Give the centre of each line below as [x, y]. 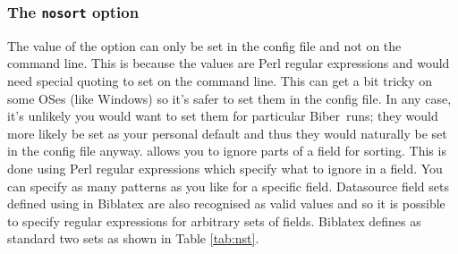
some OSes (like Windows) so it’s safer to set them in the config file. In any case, [229, 98]
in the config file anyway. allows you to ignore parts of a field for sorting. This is [227, 151]
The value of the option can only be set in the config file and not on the [204, 45]
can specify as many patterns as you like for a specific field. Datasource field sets [228, 186]
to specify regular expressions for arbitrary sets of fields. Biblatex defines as [214, 220]
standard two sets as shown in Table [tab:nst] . [133, 238]
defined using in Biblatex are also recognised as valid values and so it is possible [226, 203]
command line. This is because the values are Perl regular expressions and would [229, 63]
